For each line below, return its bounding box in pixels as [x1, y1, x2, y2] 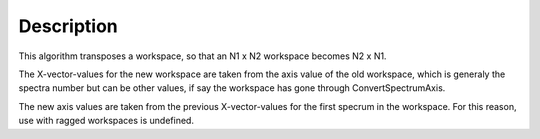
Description [18, 15, 119, 37]
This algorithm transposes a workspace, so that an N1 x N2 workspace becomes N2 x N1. [18, 50, 387, 62]
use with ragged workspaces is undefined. [18, 115, 195, 127]
